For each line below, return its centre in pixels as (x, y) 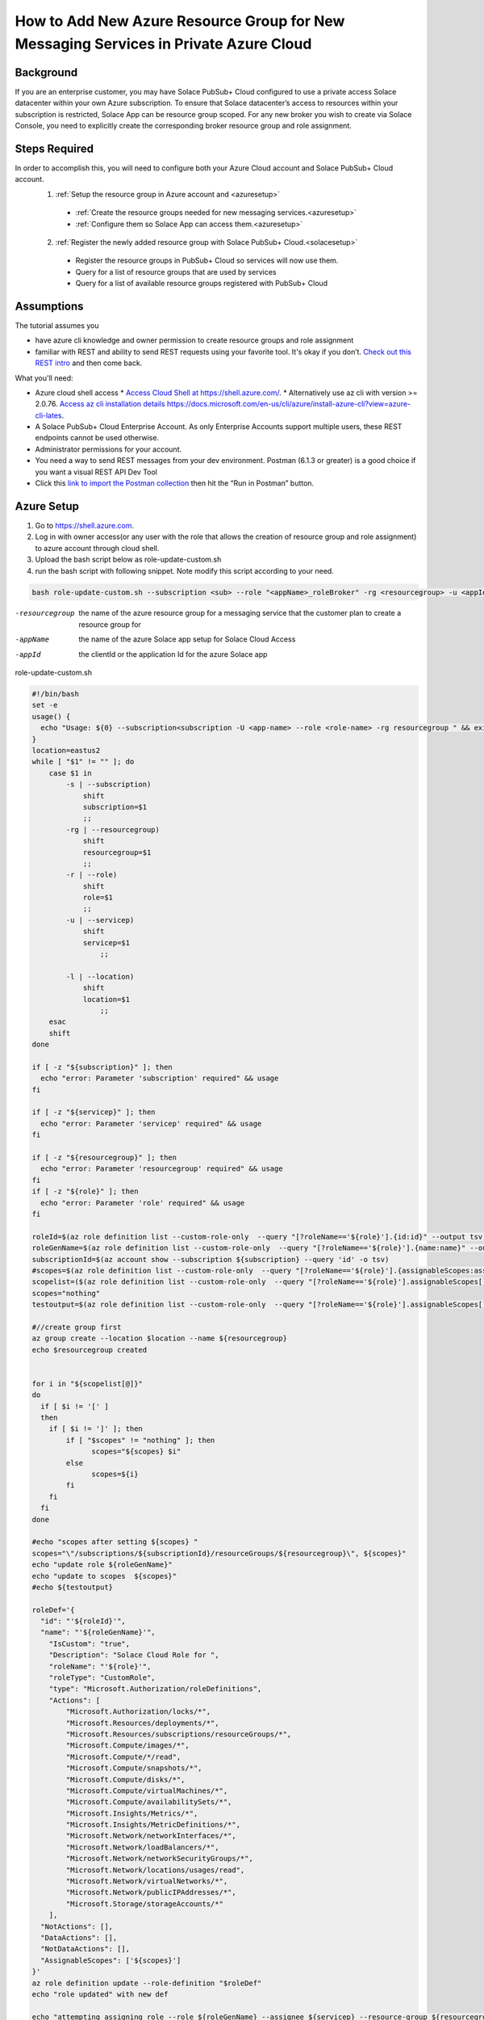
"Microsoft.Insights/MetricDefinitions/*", (153, 1825)
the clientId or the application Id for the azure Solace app (173, 654)
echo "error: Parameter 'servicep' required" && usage (151, 1124)
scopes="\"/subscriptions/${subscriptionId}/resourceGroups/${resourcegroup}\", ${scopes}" (219, 1553)
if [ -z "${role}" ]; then (85, 1191)
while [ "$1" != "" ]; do (83, 762)
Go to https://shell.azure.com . (85, 525)
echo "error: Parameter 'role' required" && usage (143, 1203)
